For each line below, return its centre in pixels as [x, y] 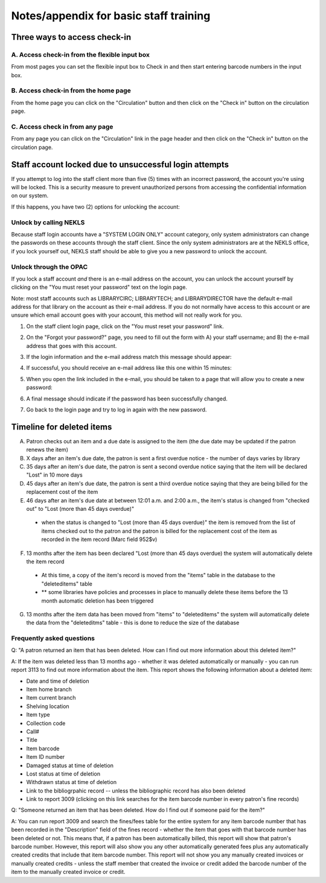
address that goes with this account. [72, 346]
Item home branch [49, 689]
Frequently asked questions [53, 638]
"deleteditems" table [67, 584]
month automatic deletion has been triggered [97, 601]
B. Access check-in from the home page [71, 90]
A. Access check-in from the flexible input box [81, 54]
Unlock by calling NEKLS [48, 222]
